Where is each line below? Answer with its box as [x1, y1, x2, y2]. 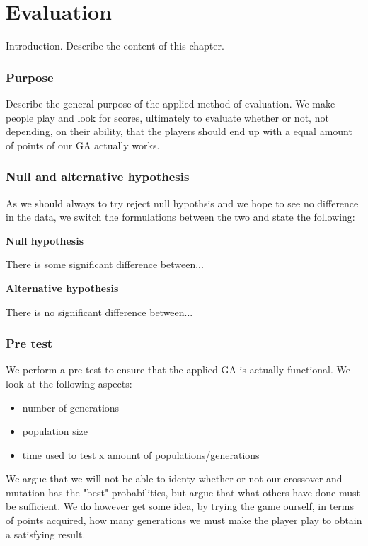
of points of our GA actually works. [6, 137, 160, 152]
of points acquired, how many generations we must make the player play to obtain [6, 513, 362, 528]
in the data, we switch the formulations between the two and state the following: [6, 209, 355, 224]
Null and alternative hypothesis [6, 168, 190, 185]
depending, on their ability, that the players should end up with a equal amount [6, 124, 352, 139]
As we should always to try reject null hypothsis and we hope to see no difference [6, 195, 359, 210]
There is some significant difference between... [6, 257, 204, 272]
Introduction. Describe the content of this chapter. [6, 38, 224, 53]
